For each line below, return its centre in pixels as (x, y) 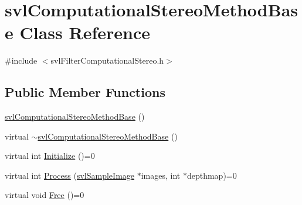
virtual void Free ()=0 (45, 195)
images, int (161, 175)
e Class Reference (77, 32)
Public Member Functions (85, 92)
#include (21, 60)
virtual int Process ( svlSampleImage (70, 175)
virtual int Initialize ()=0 (50, 156)
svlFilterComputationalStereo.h (107, 60)
